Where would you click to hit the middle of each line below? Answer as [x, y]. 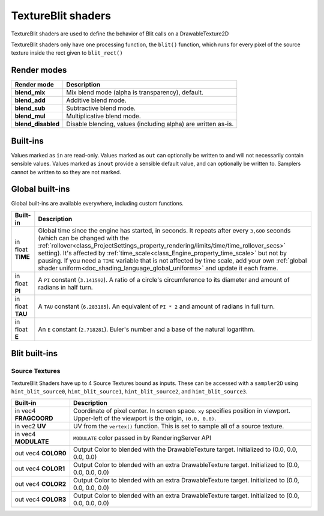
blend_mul [30, 116]
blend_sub [30, 108]
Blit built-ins [34, 354]
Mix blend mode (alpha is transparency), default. [135, 93]
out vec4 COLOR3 [40, 500]
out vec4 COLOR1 [40, 469]
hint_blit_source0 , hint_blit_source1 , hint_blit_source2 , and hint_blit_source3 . [129, 391]
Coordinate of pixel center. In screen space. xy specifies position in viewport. [182, 411]
